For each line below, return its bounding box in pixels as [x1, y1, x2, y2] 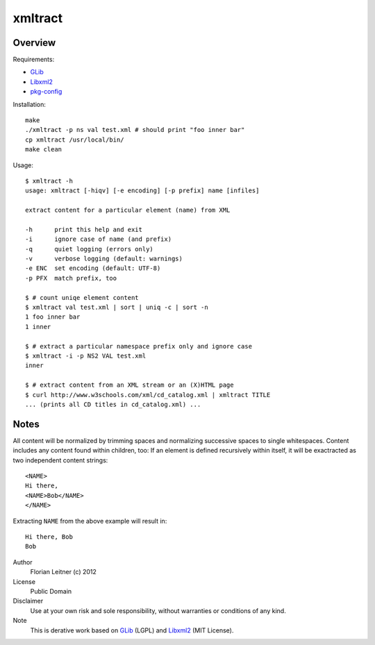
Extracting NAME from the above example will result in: [12, 517, 167, 525]
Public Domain [30, 587, 72, 595]
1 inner [25, 323, 51, 330]
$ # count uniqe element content [25, 294, 139, 301]
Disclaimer [12, 597, 44, 605]
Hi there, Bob [25, 533, 73, 541]
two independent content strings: [12, 455, 108, 464]
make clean [25, 146, 62, 153]
